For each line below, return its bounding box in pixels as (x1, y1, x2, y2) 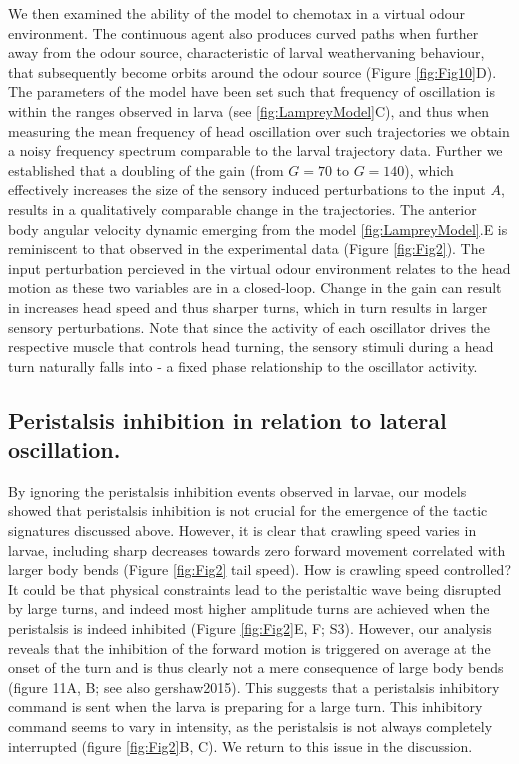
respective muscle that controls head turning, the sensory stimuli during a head (8, 336, 494, 357)
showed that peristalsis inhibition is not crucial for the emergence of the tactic (8, 500, 488, 521)
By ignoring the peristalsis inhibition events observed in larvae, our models (8, 480, 467, 501)
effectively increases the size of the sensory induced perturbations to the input (8, 179, 486, 200)
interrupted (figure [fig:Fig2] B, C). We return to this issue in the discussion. (8, 735, 473, 756)
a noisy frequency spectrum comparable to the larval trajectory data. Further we (8, 140, 503, 161)
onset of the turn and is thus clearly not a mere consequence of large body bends (8, 657, 504, 678)
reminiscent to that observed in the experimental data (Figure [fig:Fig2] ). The (8, 238, 485, 259)
